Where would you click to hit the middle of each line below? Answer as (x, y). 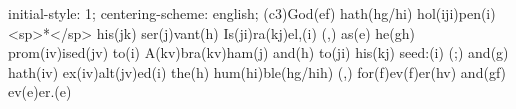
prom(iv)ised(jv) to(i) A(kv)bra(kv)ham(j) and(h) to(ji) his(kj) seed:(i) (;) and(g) (258, 52)
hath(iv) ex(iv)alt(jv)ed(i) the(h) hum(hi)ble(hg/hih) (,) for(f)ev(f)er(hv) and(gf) (257, 71)
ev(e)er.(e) (40, 91)
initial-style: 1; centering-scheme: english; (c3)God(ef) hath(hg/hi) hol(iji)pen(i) (252, 13)
